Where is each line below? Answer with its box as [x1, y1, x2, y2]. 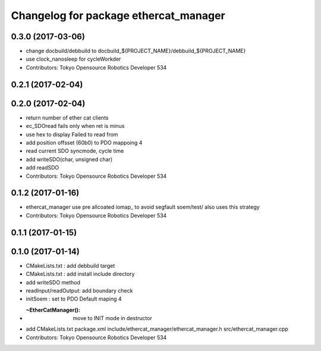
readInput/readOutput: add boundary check [26, 287, 133, 294]
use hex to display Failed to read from [26, 131, 118, 138]
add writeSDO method [26, 278, 80, 286]
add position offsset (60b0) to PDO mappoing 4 [26, 139, 143, 146]
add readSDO [26, 164, 59, 171]
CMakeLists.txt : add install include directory [26, 271, 135, 278]
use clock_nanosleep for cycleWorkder [26, 55, 121, 62]
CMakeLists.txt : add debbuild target [26, 262, 115, 269]
